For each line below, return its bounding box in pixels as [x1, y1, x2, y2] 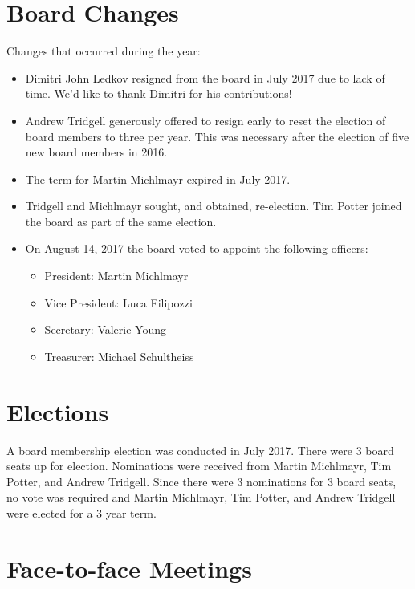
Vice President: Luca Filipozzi [44, 294, 193, 311]
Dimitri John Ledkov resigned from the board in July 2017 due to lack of [25, 69, 385, 86]
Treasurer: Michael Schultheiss [44, 347, 194, 364]
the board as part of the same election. [25, 213, 217, 230]
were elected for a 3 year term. [6, 504, 157, 521]
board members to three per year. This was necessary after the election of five [25, 128, 409, 144]
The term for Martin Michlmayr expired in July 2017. [25, 170, 291, 187]
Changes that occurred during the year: [6, 43, 201, 59]
